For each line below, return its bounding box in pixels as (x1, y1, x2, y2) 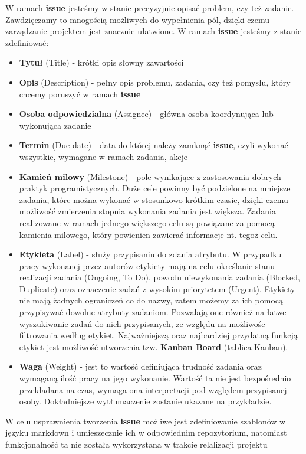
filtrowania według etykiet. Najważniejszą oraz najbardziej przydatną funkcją (19, 329, 298, 341)
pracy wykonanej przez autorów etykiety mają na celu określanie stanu (19, 259, 275, 272)
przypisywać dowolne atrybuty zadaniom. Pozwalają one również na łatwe (19, 306, 287, 318)
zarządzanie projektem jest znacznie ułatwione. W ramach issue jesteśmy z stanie (5, 25, 302, 37)
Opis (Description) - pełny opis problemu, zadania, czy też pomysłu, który (19, 76, 291, 88)
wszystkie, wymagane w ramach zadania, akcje (19, 150, 188, 162)
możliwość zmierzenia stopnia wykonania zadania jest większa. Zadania (19, 205, 276, 217)
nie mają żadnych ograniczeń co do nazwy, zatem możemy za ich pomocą (19, 294, 283, 306)
